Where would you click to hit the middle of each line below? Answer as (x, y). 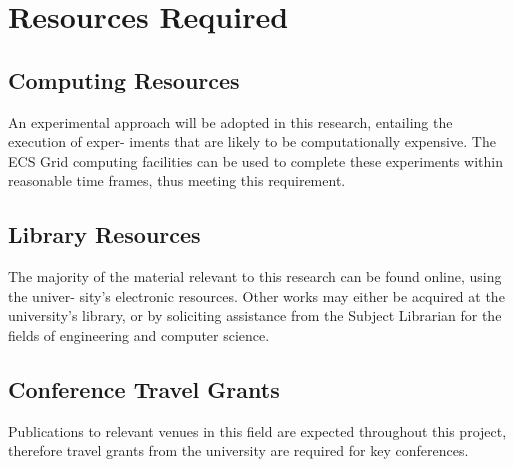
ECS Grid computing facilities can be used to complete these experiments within (255, 160)
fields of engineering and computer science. (139, 334)
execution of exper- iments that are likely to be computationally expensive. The (252, 141)
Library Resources (104, 234)
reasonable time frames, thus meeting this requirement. (177, 180)
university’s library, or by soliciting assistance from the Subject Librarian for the (255, 315)
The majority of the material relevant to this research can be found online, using (255, 276)
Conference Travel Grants (144, 388)
